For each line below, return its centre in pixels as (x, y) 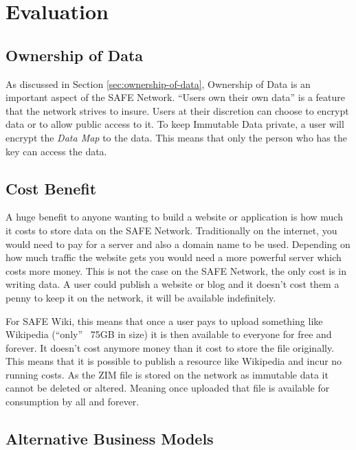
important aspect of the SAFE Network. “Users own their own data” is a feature (175, 97)
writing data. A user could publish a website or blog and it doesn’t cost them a (173, 284)
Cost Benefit (51, 188)
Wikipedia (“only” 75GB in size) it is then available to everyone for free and (169, 334)
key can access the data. (56, 151)
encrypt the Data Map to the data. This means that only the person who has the (176, 137)
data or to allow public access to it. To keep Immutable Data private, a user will (175, 124)
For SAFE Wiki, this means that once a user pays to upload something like (164, 320)
